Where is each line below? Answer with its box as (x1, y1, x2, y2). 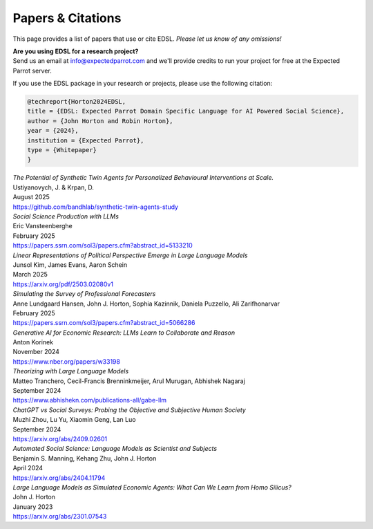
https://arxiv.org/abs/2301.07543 (12, 512, 107, 521)
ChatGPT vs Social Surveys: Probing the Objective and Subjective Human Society (12, 405, 247, 414)
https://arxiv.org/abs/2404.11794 (12, 474, 106, 482)
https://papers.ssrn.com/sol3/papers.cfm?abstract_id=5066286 (12, 319, 195, 327)
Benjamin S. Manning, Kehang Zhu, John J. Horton (12, 454, 157, 463)
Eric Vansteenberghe (12, 222, 73, 230)
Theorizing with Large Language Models (12, 367, 129, 375)
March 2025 (12, 270, 48, 279)
